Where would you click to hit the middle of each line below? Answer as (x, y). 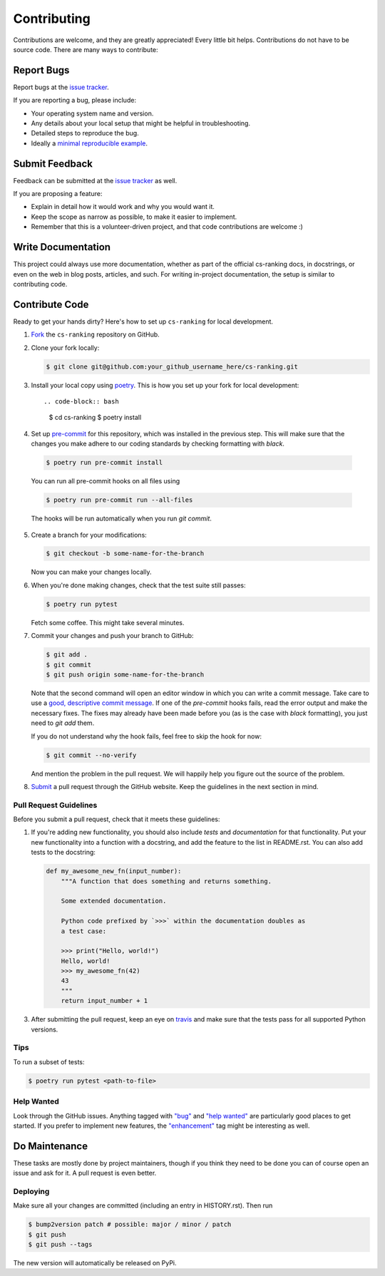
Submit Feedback (53, 164)
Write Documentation (62, 247)
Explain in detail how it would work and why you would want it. (123, 207)
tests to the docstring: (63, 853)
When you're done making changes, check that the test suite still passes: (138, 585)
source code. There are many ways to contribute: (86, 49)
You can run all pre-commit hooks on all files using (106, 481)
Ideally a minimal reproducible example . (89, 143)
